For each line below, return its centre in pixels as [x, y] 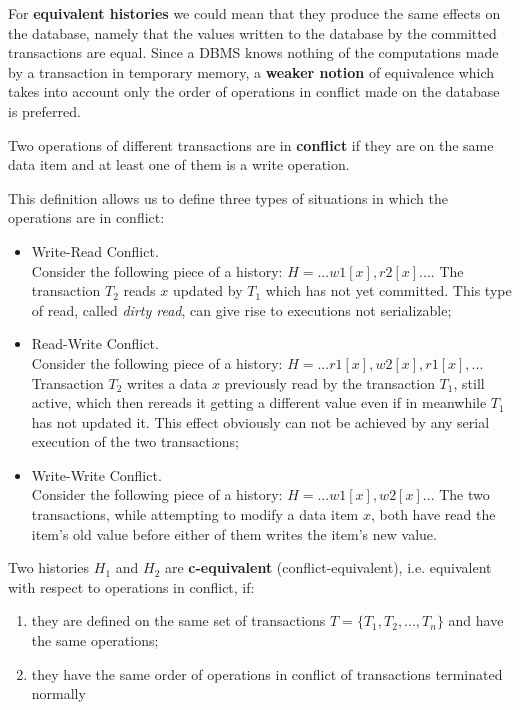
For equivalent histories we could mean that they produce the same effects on [254, 13]
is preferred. [44, 110]
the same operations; [95, 640]
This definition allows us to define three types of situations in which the [228, 197]
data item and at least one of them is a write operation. [179, 164]
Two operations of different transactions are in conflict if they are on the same [251, 144]
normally [58, 693]
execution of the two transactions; [135, 441]
